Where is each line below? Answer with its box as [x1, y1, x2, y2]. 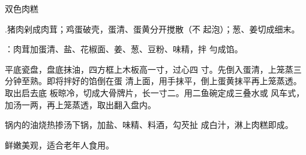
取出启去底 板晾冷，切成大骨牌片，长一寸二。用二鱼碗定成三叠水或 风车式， [5, 86, 305, 99]
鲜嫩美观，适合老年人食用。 [5, 138, 114, 151]
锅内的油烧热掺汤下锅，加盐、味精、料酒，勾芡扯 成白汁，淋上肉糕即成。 [5, 118, 293, 131]
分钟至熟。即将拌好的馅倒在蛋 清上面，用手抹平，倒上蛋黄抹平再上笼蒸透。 [5, 74, 302, 87]
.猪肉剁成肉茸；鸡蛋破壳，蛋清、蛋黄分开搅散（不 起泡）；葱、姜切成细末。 [5, 22, 300, 35]
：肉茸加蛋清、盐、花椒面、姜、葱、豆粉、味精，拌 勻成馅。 [5, 43, 243, 55]
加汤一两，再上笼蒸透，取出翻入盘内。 [5, 98, 156, 111]
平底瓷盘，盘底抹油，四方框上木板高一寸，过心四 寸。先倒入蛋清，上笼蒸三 [5, 62, 302, 75]
